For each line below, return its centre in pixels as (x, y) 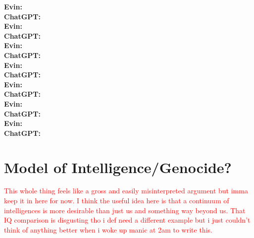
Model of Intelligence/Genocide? (118, 167)
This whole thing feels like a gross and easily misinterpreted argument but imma (126, 191)
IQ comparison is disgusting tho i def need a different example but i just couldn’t (127, 220)
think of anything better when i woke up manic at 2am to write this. (108, 229)
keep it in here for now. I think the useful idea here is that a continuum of (117, 201)
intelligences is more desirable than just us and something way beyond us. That (125, 210)
